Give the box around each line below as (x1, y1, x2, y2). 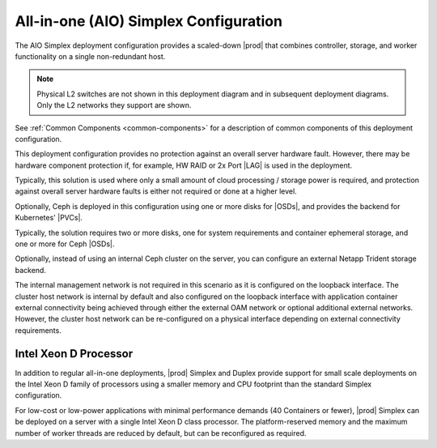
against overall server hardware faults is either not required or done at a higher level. (15, 186, 297, 196)
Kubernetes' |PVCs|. (15, 213, 83, 223)
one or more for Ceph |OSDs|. (15, 239, 115, 249)
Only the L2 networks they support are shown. (36, 100, 192, 110)
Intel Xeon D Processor (15, 347, 134, 361)
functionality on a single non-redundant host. (15, 51, 166, 61)
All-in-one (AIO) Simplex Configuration (15, 12, 283, 30)
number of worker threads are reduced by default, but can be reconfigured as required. (15, 428, 307, 437)
